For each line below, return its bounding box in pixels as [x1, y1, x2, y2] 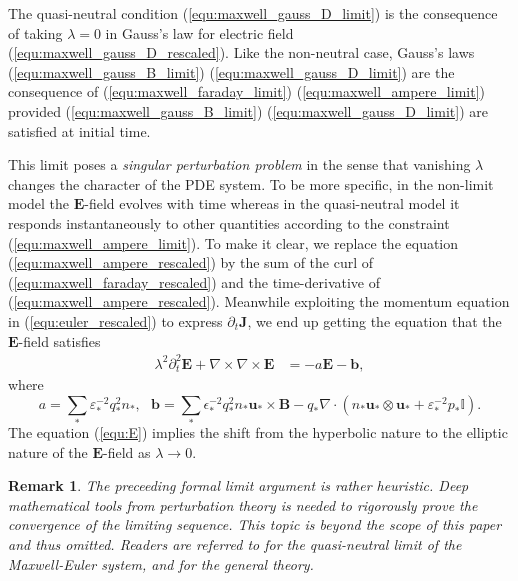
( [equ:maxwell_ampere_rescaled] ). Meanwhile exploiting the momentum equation [8, 291, 510, 312]
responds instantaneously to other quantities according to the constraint [8, 212, 450, 233]
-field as [103, 441, 151, 462]
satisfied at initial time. [8, 120, 151, 141]
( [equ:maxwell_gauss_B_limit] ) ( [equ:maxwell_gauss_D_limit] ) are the [8, 61, 455, 82]
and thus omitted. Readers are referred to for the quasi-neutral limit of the [8, 533, 462, 554]
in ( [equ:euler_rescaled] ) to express [8, 310, 223, 331]
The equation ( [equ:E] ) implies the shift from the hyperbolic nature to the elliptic [8, 422, 508, 442]
